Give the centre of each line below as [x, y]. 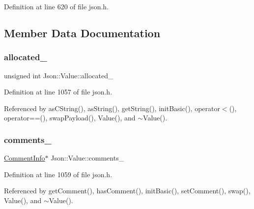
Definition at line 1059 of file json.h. [58, 174]
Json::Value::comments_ [87, 158]
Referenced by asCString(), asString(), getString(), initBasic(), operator [112, 108]
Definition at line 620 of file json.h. [56, 6]
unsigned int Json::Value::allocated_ [59, 75]
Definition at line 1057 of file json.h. [58, 92]
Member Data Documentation [82, 33]
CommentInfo [25, 158]
